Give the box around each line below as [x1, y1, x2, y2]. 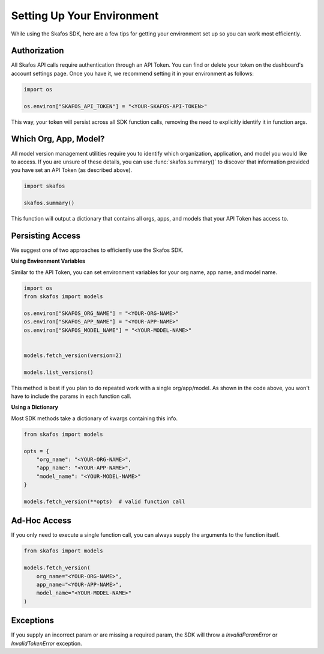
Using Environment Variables [11, 257, 86, 264]
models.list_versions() [23, 368, 94, 376]
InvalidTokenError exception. [11, 640, 82, 647]
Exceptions [11, 616, 54, 626]
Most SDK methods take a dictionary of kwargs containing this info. [11, 415, 178, 422]
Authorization [11, 46, 64, 56]
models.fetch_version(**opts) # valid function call [23, 498, 185, 505]
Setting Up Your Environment [11, 9, 159, 22]
